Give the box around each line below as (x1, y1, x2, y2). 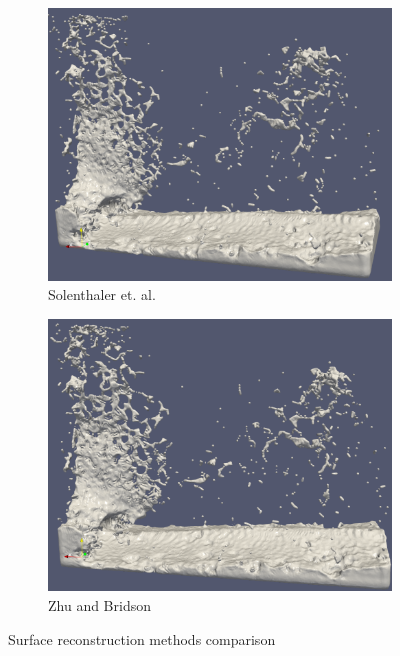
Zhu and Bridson (48, 594, 151, 615)
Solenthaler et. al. (48, 284, 156, 305)
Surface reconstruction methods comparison (8, 628, 276, 649)
